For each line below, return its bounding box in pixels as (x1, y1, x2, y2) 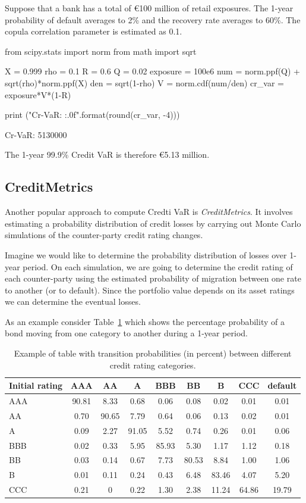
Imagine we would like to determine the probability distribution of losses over (5, 248, 287, 261)
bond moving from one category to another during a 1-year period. (5, 327, 248, 339)
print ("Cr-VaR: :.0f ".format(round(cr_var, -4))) (5, 108, 180, 121)
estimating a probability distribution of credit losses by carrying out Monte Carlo (5, 217, 301, 229)
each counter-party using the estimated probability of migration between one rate (5, 272, 301, 285)
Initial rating (9, 379, 63, 392)
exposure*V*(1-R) (5, 88, 71, 101)
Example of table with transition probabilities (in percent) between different (14, 347, 292, 360)
